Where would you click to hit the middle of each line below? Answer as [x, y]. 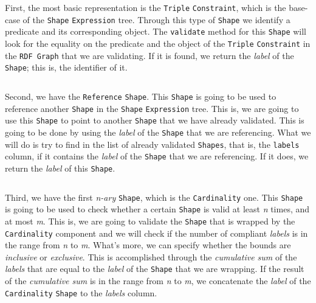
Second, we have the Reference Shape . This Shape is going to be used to [141, 96]
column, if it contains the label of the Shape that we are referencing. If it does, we [157, 156]
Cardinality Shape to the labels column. [81, 292]
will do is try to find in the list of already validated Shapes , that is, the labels [152, 144]
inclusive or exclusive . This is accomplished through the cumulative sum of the [151, 256]
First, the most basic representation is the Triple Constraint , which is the [146, 7]
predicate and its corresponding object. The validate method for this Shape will [156, 31]
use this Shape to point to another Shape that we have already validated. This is [155, 120]
